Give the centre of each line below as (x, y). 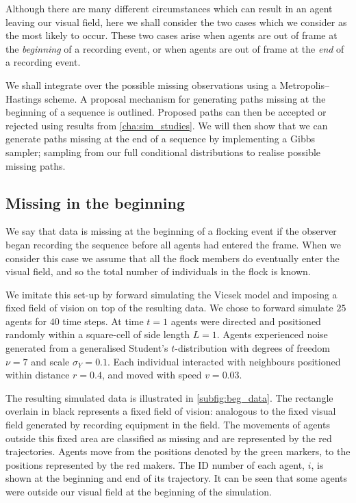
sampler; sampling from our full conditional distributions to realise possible (163, 152)
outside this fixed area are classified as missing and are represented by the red (169, 438)
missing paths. (36, 165)
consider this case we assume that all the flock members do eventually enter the (173, 258)
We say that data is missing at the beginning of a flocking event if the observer (171, 231)
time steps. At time (103, 321)
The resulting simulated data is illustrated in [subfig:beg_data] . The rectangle (169, 397)
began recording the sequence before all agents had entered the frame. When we (173, 244)
